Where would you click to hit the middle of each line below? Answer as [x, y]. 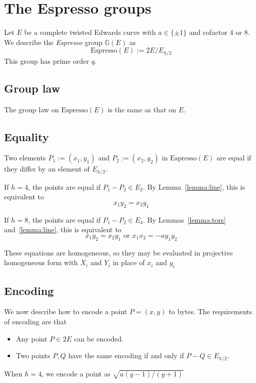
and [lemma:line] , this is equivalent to [63, 229]
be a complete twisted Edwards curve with [90, 32]
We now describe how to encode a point [66, 311]
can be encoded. [99, 338]
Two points [33, 355]
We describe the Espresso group [53, 42]
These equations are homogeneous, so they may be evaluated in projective [119, 252]
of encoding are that [35, 321]
